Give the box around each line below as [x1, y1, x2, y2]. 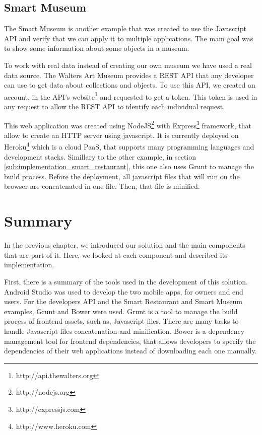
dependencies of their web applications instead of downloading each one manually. [4, 345, 257, 356]
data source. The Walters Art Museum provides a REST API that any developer [4, 69, 254, 80]
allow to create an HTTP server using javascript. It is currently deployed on [4, 129, 239, 140]
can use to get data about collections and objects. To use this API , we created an [4, 80, 255, 90]
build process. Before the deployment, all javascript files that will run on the [4, 171, 240, 181]
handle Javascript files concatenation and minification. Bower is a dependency [4, 325, 245, 336]
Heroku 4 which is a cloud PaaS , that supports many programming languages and [4, 140, 254, 152]
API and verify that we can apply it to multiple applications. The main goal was [4, 33, 253, 43]
